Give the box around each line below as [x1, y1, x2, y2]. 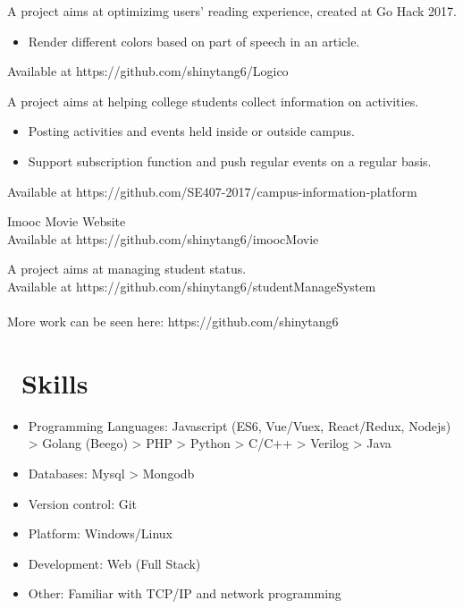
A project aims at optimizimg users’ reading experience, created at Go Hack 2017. [7, 2, 457, 20]
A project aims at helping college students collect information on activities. [7, 91, 419, 110]
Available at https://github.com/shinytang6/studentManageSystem [7, 276, 376, 295]
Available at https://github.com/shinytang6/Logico [7, 62, 289, 80]
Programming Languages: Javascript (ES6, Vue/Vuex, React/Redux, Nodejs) [28, 416, 451, 435]
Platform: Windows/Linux [28, 524, 173, 543]
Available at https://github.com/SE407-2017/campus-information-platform [7, 182, 417, 200]
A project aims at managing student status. [7, 259, 247, 278]
